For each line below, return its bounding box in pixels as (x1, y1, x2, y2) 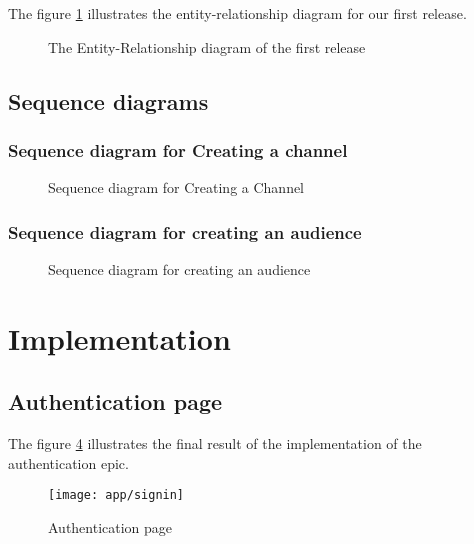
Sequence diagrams (8, 85, 209, 116)
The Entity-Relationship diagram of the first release (48, 36, 366, 57)
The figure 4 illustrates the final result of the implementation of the (8, 433, 422, 454)
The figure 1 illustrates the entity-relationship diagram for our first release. (8, 3, 467, 23)
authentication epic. (8, 452, 129, 473)
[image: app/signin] (48, 488, 185, 503)
